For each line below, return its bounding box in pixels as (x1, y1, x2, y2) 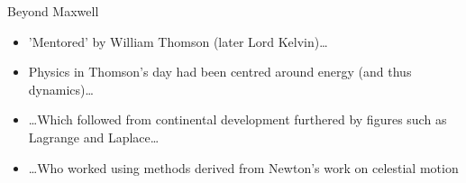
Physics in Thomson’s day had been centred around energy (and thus (28, 62, 412, 81)
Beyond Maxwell (7, 2, 99, 20)
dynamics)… (28, 79, 94, 98)
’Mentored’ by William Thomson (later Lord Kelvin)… (28, 32, 328, 50)
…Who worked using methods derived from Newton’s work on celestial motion (28, 158, 459, 177)
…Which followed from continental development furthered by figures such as (28, 110, 447, 129)
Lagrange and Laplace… (28, 127, 160, 146)
